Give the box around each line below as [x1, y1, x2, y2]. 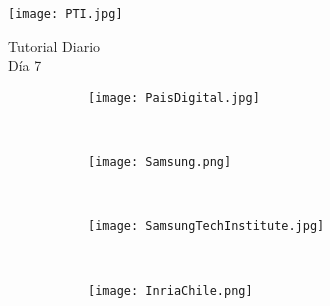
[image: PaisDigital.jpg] [88, 90, 260, 105]
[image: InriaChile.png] [88, 283, 253, 298]
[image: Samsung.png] [88, 155, 232, 170]
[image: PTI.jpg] [8, 7, 123, 21]
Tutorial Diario [8, 35, 101, 56]
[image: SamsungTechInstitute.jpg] [88, 219, 325, 234]
